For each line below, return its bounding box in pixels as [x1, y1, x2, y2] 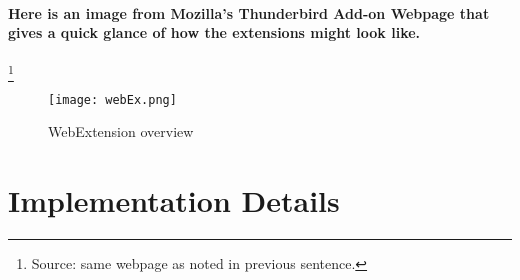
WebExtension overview [48, 121, 194, 142]
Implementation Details [8, 180, 340, 221]
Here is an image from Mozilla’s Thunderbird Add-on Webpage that [8, 2, 490, 23]
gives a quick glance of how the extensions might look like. [8, 22, 421, 43]
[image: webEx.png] [48, 92, 177, 107]
